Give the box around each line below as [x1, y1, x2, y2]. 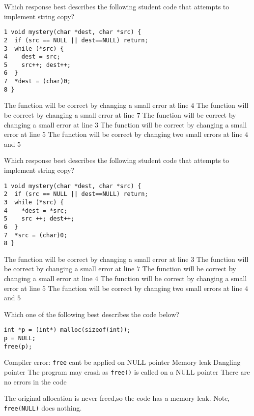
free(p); [4, 343, 32, 350]
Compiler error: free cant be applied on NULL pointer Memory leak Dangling [4, 357, 241, 367]
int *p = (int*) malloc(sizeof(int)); [4, 326, 131, 334]
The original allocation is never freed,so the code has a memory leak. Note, [4, 393, 230, 403]
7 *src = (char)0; [4, 231, 67, 239]
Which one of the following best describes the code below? [4, 309, 179, 319]
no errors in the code [4, 376, 67, 386]
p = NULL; [4, 335, 36, 342]
